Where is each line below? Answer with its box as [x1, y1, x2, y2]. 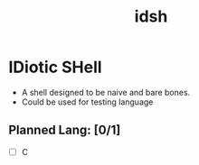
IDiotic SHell [8, 57, 102, 78]
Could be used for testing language [21, 96, 154, 107]
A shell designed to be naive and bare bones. [21, 87, 191, 97]
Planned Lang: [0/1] [8, 123, 121, 138]
